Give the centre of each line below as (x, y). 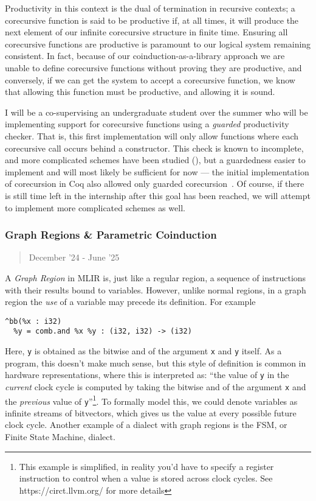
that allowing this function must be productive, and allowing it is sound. (140, 92)
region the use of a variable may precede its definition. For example (130, 302)
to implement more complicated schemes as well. (95, 207)
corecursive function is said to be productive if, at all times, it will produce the (152, 20)
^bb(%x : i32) (33, 321)
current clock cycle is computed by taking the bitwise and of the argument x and (156, 386)
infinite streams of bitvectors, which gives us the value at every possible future (151, 412)
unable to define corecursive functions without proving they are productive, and (153, 67)
